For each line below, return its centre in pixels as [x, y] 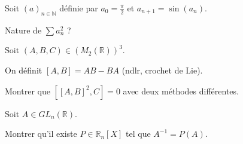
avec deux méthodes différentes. [181, 91]
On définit [24, 70]
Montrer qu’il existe [41, 134]
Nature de [23, 30]
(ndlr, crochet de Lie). [162, 70]
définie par [79, 8]
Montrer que [28, 91]
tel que [138, 134]
